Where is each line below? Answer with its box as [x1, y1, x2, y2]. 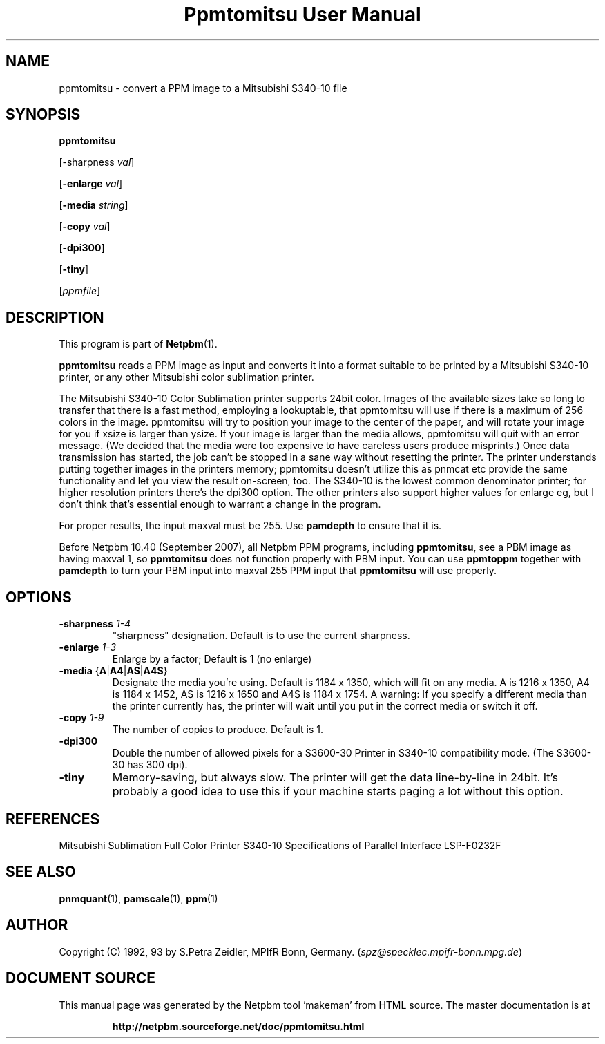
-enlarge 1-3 [59, 641, 117, 654]
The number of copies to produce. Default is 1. [112, 723, 324, 736]
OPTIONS [6, 588, 72, 606]
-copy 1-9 [59, 712, 104, 724]
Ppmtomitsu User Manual [184, 3, 421, 26]
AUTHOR [6, 916, 68, 934]
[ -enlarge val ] [59, 178, 123, 190]
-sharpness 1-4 [59, 618, 131, 630]
